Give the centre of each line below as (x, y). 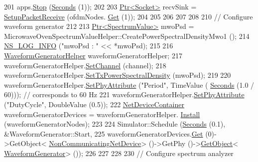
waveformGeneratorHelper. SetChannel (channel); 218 (85, 65)
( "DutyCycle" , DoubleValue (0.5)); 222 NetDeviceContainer (94, 104)
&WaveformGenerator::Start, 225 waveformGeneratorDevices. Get (104, 133)
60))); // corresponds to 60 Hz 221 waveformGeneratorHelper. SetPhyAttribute (124, 94)
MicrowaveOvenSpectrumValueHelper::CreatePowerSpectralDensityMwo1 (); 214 (127, 36)
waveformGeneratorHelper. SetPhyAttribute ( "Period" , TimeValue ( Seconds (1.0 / (129, 84)
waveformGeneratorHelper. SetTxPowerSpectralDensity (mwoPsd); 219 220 (118, 75)
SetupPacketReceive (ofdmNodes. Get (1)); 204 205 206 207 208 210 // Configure (129, 16)
